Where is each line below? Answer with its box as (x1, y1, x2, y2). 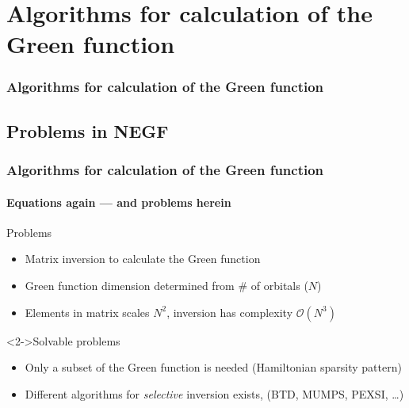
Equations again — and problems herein (6, 193, 231, 210)
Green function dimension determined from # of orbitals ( (25, 277, 308, 294)
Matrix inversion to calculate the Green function (25, 250, 261, 267)
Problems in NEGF (6, 118, 169, 143)
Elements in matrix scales (25, 303, 150, 320)
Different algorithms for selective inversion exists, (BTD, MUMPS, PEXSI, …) (25, 385, 404, 402)
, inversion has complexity (166, 303, 293, 320)
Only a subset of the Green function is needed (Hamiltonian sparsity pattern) (25, 359, 402, 376)
